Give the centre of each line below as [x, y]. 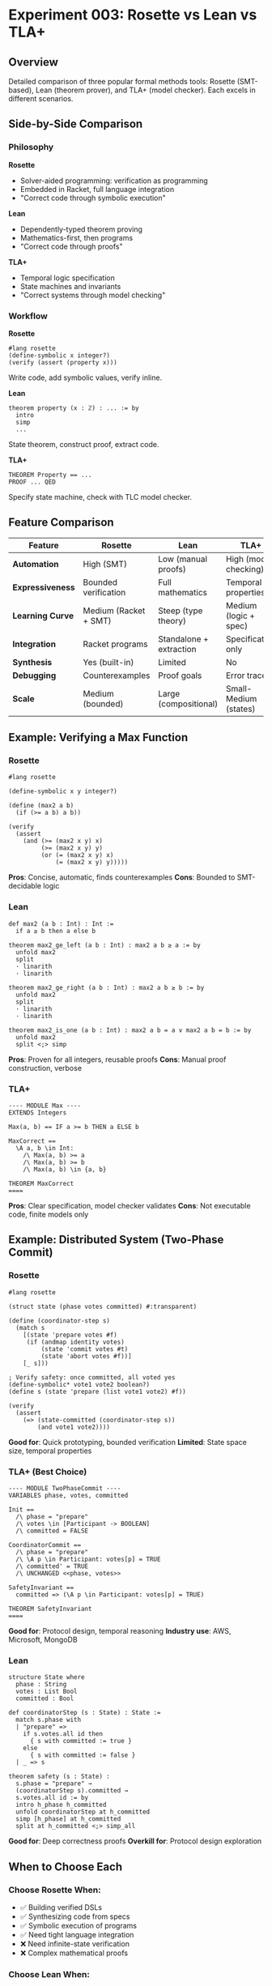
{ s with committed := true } [81, 1741]
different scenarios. [41, 98]
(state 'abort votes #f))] [86, 1356]
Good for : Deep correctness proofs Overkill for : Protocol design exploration [135, 1841]
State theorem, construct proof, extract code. [84, 444]
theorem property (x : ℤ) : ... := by [74, 408]
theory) [172, 620]
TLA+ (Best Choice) [48, 1472]
